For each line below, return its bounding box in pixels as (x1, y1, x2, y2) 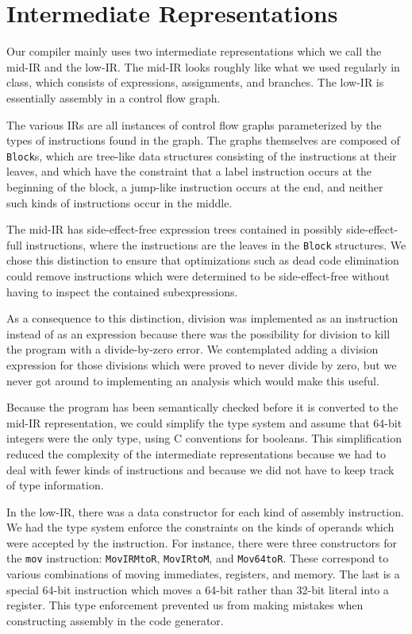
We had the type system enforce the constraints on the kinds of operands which (6, 519, 395, 535)
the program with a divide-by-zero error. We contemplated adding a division (6, 341, 379, 358)
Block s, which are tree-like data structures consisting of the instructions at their (6, 147, 397, 164)
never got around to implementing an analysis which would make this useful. (6, 372, 379, 389)
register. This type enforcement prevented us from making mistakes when (6, 597, 364, 613)
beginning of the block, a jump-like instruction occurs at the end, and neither (6, 178, 383, 195)
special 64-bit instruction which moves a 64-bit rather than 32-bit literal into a (6, 581, 389, 597)
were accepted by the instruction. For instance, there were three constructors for (6, 534, 397, 551)
